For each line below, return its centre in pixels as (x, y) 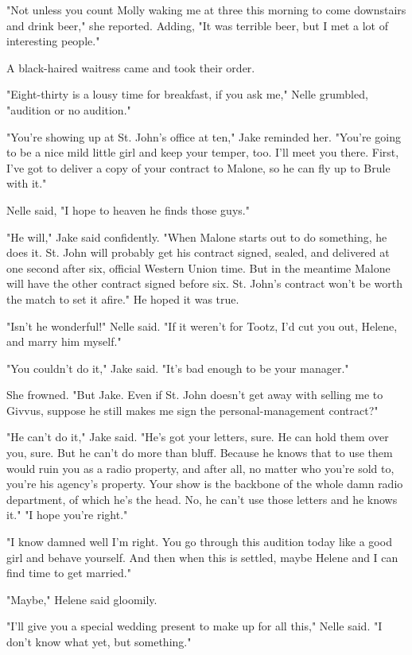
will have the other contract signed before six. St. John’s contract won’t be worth (205, 283)
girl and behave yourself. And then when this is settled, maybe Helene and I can (202, 557)
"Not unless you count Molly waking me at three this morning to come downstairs (206, 10)
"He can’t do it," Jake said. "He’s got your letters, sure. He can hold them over (198, 437)
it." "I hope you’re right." (67, 515)
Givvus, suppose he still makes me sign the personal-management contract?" (192, 410)
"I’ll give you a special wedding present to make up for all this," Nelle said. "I (194, 626)
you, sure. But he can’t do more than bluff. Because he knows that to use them (200, 453)
